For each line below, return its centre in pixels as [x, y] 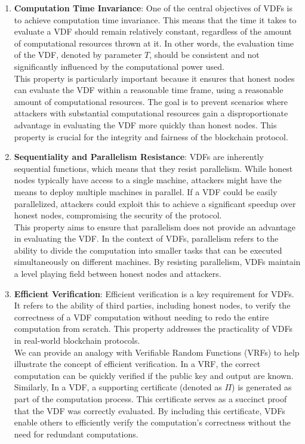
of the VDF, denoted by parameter [78, 55]
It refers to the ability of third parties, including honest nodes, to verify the [152, 305]
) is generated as [262, 387]
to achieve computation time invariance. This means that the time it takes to [155, 19]
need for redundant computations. [76, 434]
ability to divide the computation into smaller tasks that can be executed [148, 250]
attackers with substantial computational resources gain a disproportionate [151, 113]
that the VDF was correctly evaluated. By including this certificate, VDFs [150, 410]
